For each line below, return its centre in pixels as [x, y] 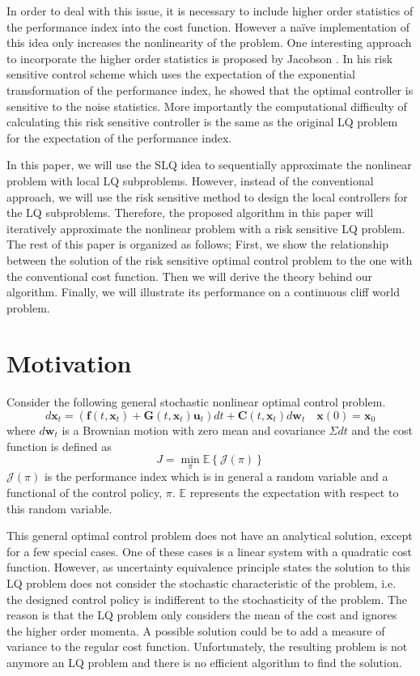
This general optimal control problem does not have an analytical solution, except [210, 536]
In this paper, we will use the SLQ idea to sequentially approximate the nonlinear [209, 165]
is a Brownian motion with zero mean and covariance [193, 430]
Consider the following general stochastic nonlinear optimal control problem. [196, 402]
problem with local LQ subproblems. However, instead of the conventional [190, 180]
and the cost [382, 430]
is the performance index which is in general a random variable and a [216, 476]
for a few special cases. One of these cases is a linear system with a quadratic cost [209, 551]
